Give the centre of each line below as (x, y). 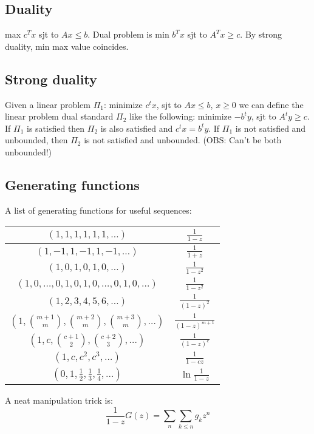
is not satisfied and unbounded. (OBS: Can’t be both (183, 140)
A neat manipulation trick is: (59, 400)
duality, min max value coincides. (67, 46)
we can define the (271, 104)
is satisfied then (56, 128)
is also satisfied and (137, 128)
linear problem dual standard (59, 116)
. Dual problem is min (128, 34)
